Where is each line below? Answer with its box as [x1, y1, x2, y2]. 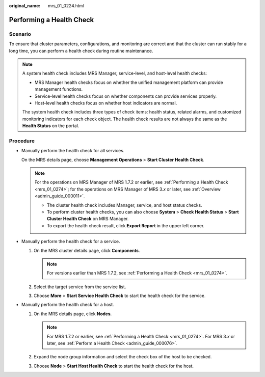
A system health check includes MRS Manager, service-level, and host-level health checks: [22, 70, 207, 76]
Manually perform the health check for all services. [21, 148, 125, 154]
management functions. [34, 86, 83, 92]
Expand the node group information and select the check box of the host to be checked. [33, 354, 212, 360]
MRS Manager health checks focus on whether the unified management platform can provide [34, 79, 223, 85]
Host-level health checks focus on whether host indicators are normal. [34, 100, 177, 106]
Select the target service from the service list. [33, 284, 126, 290]
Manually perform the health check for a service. [21, 239, 120, 244]
